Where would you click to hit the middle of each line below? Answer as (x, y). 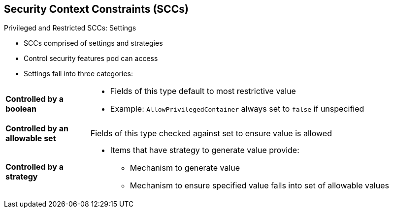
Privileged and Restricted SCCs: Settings (70, 28)
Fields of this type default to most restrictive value (203, 91)
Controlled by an (37, 129)
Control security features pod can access (91, 59)
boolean (21, 109)
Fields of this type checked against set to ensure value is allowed (211, 134)
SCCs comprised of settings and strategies (93, 43)
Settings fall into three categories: (78, 74)
